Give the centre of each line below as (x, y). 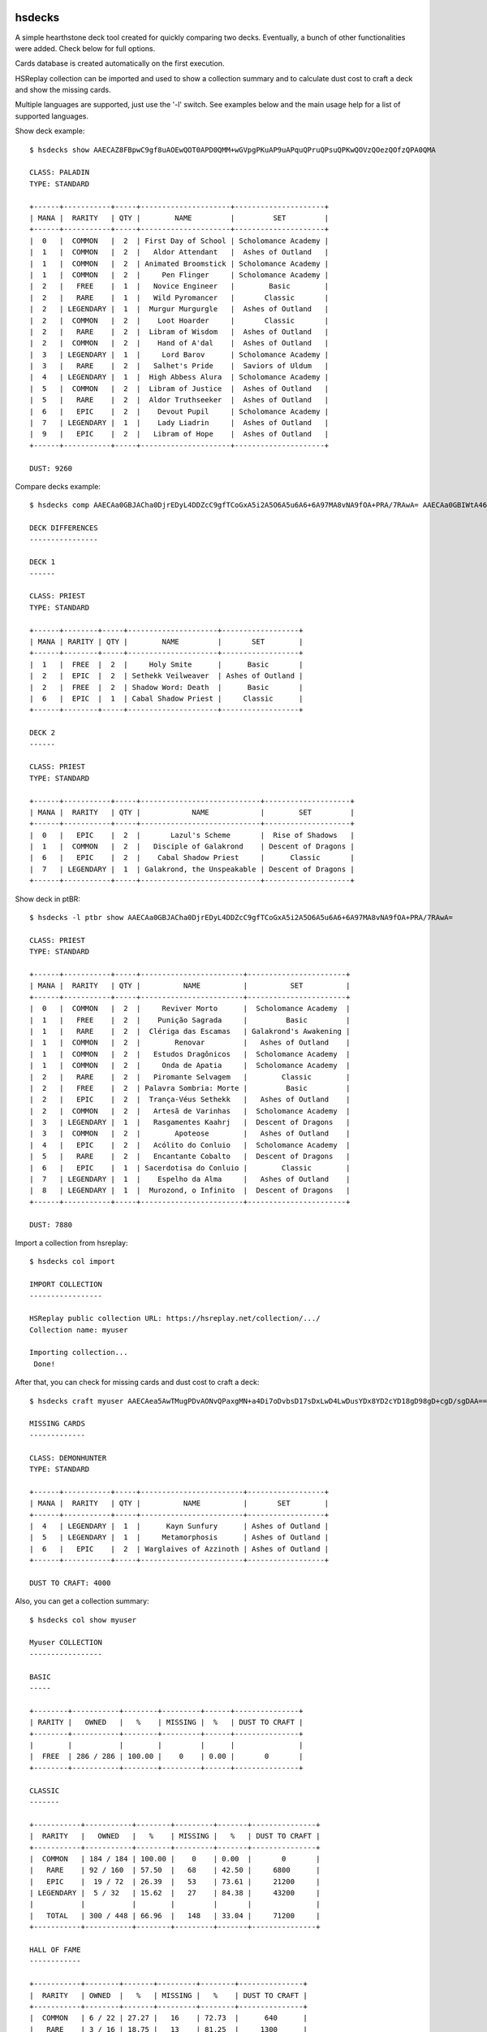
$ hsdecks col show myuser (83, 1620)
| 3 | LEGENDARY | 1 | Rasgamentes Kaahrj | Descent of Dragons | (190, 1122)
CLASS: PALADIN (60, 172)
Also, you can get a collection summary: (82, 1601)
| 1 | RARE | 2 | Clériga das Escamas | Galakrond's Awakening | (190, 1031)
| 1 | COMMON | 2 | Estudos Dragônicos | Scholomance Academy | (190, 1054)
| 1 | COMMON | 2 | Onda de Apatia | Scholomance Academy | (190, 1066)
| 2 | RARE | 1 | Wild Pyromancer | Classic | (179, 297)
